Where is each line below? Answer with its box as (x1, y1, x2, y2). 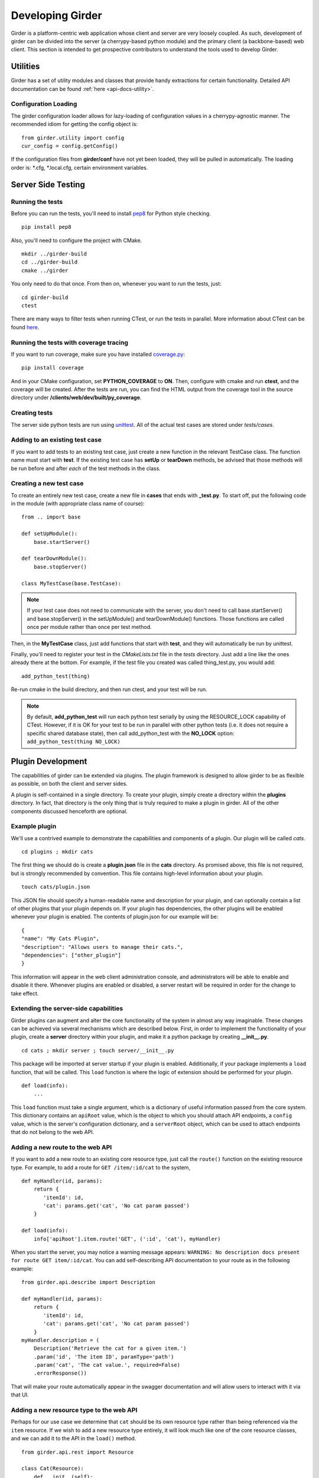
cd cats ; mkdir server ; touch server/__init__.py (21, 1047, 174, 1054)
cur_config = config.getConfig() (21, 142, 118, 149)
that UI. (11, 1391, 29, 1398)
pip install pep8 (21, 223, 71, 231)
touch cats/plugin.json (21, 884, 90, 890)
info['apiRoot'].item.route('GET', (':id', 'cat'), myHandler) (33, 1236, 221, 1242)
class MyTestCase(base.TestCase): (21, 580, 121, 586)
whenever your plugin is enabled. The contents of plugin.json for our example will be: (11, 913, 219, 920)
